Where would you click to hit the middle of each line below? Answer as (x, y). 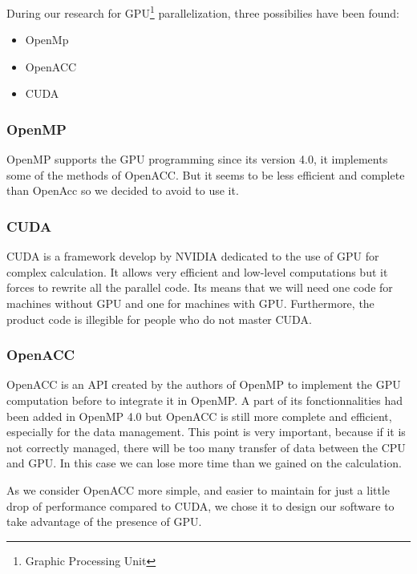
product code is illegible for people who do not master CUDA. (159, 319)
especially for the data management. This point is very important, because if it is (206, 432)
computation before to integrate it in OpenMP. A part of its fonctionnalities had (205, 400)
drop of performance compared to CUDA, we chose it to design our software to (200, 505)
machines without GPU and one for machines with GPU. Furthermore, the (190, 303)
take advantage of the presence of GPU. (104, 521)
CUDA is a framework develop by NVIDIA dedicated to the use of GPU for (193, 256)
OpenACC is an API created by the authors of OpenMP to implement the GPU (204, 384)
